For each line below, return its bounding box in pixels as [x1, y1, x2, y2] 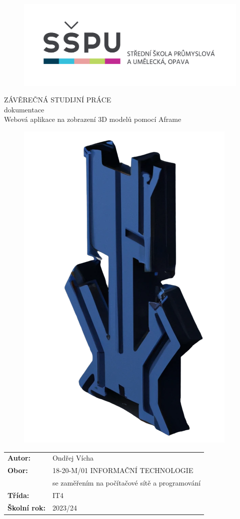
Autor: [7, 453, 31, 463]
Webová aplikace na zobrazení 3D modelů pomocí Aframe [4, 114, 181, 124]
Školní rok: [7, 502, 45, 513]
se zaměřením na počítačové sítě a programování [52, 477, 201, 488]
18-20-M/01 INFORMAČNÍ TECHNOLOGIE [52, 465, 193, 476]
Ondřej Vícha [52, 453, 94, 463]
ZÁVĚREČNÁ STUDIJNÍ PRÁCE [4, 94, 111, 105]
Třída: [7, 490, 29, 500]
